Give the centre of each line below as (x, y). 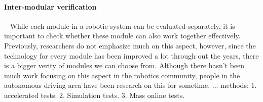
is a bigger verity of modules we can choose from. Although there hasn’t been (124, 65)
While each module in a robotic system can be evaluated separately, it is (122, 25)
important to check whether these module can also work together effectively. (122, 36)
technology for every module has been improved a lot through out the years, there (131, 55)
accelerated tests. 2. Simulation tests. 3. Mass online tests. (95, 95)
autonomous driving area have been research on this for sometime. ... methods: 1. (130, 85)
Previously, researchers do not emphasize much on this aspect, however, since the (130, 45)
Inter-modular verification (50, 6)
